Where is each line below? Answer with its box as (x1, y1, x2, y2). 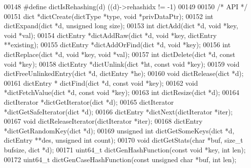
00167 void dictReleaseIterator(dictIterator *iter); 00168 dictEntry (4, 116, 203, 126)
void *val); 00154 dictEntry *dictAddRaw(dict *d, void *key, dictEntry (4, 30, 217, 40)
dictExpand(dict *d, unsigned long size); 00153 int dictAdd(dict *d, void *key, (4, 20, 238, 31)
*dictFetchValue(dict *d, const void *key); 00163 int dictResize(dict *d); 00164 (4, 87, 240, 97)
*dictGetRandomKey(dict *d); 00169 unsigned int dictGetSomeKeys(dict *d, (4, 125, 234, 135)
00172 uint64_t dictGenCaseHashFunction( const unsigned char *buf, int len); (4, 154, 236, 164)
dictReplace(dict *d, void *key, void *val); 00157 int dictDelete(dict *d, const (4, 49, 235, 59)
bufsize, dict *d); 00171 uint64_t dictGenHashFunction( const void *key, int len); (4, 144, 246, 154)
